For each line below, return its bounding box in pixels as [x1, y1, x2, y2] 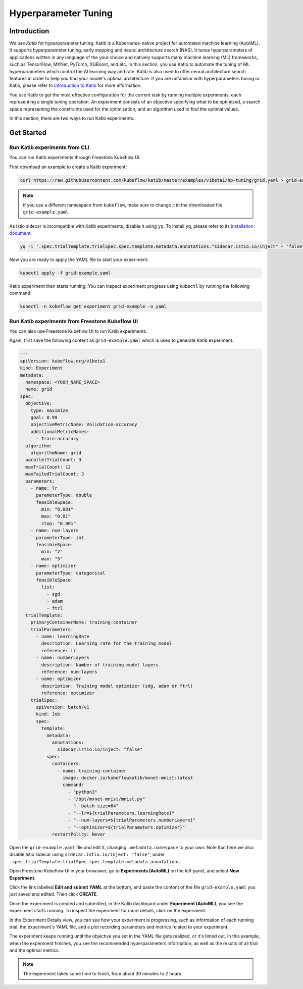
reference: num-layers [41, 669, 98, 675]
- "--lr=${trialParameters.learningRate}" [68, 810, 175, 816]
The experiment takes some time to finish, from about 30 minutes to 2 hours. [23, 970, 183, 976]
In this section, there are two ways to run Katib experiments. [9, 115, 135, 121]
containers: [52, 761, 82, 767]
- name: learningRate [36, 634, 89, 640]
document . [9, 230, 32, 236]
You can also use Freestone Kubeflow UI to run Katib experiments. [9, 328, 147, 334]
